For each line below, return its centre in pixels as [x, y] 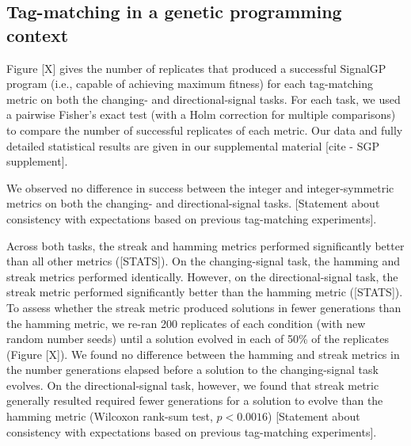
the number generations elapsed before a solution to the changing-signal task [192, 370]
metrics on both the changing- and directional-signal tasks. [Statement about [193, 203]
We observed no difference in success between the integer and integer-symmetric [200, 187]
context [38, 34]
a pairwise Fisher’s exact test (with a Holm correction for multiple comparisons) [201, 114]
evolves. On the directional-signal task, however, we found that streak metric [193, 385]
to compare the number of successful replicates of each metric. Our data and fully [205, 130]
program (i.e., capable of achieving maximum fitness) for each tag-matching [190, 84]
